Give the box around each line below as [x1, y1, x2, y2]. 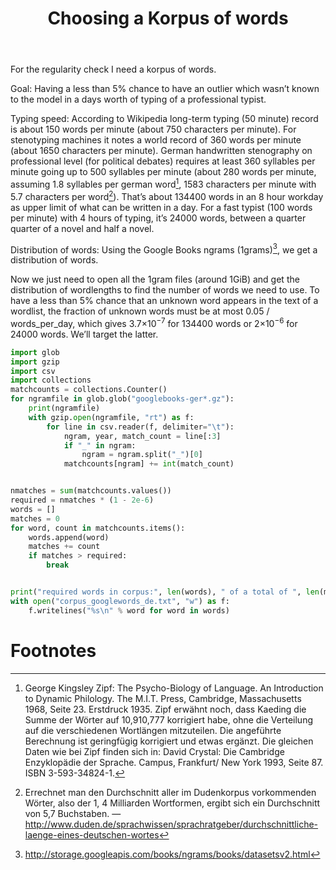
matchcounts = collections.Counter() [10, 385, 168, 395]
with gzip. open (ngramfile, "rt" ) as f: [28, 412, 195, 422]
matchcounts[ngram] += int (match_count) [63, 459, 235, 469]
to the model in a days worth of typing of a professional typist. [10, 93, 267, 106]
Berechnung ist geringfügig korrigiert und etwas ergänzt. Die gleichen [24, 735, 314, 747]
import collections [10, 375, 92, 386]
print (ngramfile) [28, 403, 101, 414]
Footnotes [10, 639, 97, 662]
